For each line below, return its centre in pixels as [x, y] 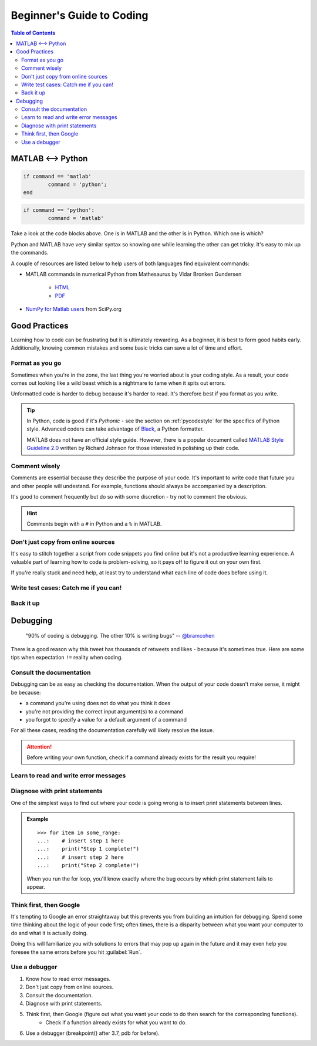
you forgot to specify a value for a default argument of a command [106, 719]
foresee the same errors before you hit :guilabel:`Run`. [76, 952]
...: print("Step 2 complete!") [88, 866]
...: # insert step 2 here [81, 857]
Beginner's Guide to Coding [80, 15]
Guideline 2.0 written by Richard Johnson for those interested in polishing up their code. [133, 448]
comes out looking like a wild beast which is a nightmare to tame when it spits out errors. [118, 383]
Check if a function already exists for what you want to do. [116, 1022]
